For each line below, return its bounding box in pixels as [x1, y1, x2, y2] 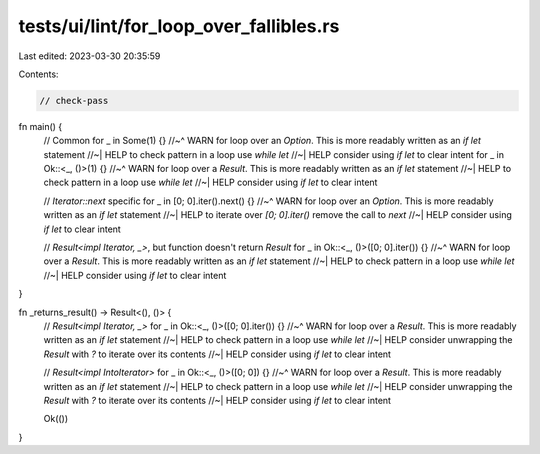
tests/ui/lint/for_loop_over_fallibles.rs [18, 15, 340, 37]
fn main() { [18, 120, 63, 132]
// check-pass [39, 95, 109, 106]
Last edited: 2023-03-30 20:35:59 [18, 50, 161, 62]
